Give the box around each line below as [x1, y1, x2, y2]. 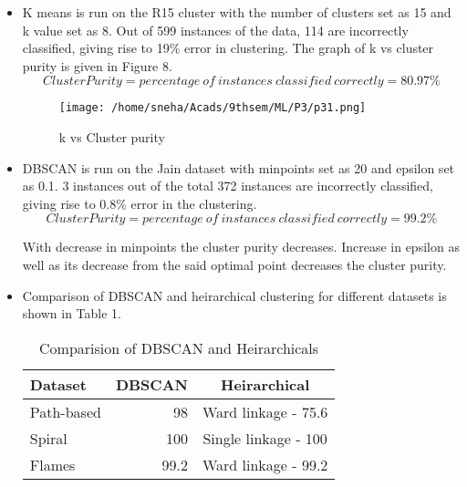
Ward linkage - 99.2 [202, 453, 328, 475]
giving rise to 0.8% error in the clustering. [22, 193, 257, 212]
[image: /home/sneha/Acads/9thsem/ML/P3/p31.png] [58, 101, 367, 115]
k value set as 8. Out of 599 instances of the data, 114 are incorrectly [22, 20, 409, 39]
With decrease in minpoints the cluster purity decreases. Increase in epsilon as [22, 237, 460, 256]
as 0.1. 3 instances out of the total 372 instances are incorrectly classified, [22, 176, 433, 195]
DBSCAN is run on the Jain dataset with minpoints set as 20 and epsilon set [22, 158, 455, 177]
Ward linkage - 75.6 [202, 400, 328, 422]
